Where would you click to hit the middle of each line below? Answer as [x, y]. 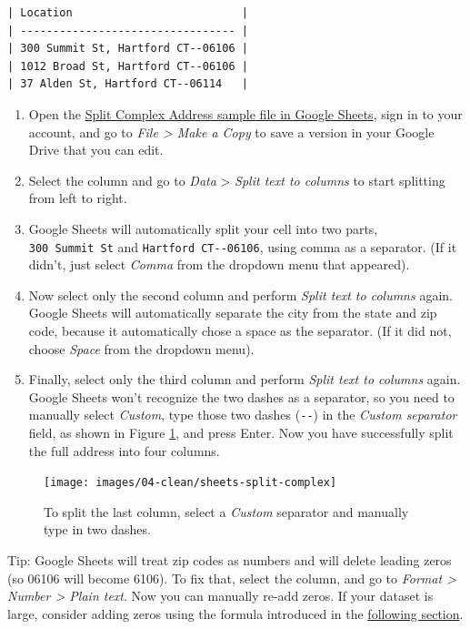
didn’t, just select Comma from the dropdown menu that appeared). [219, 264]
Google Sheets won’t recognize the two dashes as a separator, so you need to [241, 396]
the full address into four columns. [124, 450]
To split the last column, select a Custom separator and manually [226, 511]
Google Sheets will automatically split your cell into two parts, [203, 228]
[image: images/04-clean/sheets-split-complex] [190, 483]
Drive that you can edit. [96, 150]
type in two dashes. [97, 529]
